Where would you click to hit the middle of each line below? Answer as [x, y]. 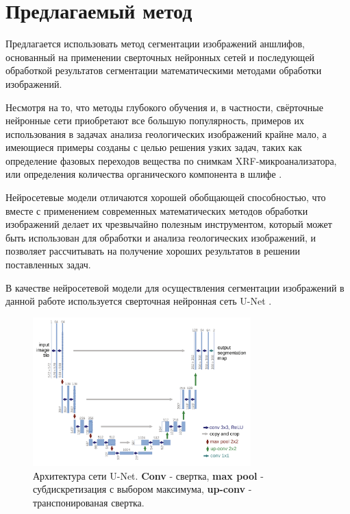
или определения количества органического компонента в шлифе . [144, 174]
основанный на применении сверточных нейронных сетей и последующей [160, 57]
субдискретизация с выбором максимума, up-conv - [142, 489]
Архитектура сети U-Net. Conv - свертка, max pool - [148, 475]
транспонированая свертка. [89, 503]
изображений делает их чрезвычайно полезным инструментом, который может [169, 224]
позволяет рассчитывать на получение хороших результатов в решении [153, 251]
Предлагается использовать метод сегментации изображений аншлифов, [155, 44]
